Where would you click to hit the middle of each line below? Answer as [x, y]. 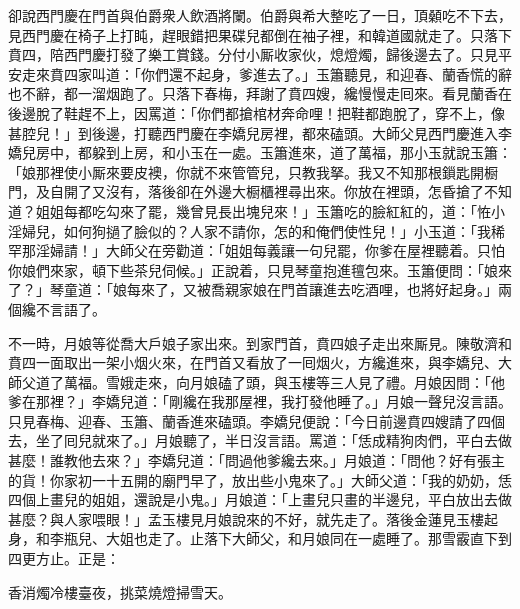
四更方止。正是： [64, 558]
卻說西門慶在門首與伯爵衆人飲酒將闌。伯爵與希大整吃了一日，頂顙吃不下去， [260, 15]
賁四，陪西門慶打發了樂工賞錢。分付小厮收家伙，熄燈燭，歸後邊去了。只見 [253, 54]
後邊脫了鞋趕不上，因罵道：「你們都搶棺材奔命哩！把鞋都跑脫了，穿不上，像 [256, 112]
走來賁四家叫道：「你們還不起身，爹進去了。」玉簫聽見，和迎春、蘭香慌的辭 [266, 73]
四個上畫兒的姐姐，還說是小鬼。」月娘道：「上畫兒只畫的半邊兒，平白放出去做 [260, 499]
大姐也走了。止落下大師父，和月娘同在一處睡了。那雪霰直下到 [308, 538]
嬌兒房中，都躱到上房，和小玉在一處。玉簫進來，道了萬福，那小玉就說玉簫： [260, 152]
